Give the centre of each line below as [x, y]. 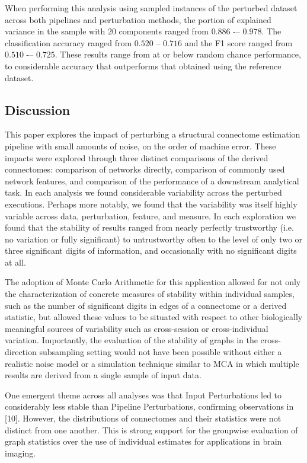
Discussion [38, 109]
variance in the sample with [55, 31]
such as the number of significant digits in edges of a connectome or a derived [146, 305]
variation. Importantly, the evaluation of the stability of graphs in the [131, 340]
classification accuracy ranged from [68, 42]
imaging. [20, 453]
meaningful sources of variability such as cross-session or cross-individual [137, 328]
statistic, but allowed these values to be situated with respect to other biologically [154, 317]
